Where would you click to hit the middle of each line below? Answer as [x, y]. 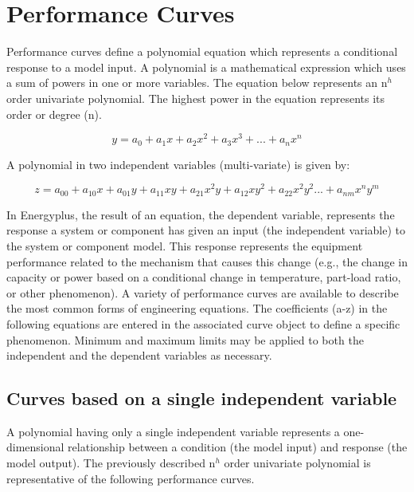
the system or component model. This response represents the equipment [185, 245]
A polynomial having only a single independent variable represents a [173, 431]
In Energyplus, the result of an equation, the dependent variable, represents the [201, 214]
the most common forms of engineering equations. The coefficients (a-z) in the [197, 308]
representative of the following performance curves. [131, 478]
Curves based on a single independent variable [202, 398]
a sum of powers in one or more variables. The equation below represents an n [197, 83]
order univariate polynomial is [297, 463]
